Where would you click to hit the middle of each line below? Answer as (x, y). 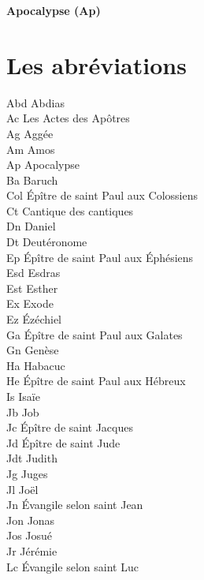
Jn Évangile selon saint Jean (75, 505)
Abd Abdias (35, 102)
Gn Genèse (33, 350)
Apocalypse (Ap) (54, 10)
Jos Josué (30, 535)
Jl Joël (22, 489)
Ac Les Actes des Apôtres (68, 118)
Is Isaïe (23, 396)
